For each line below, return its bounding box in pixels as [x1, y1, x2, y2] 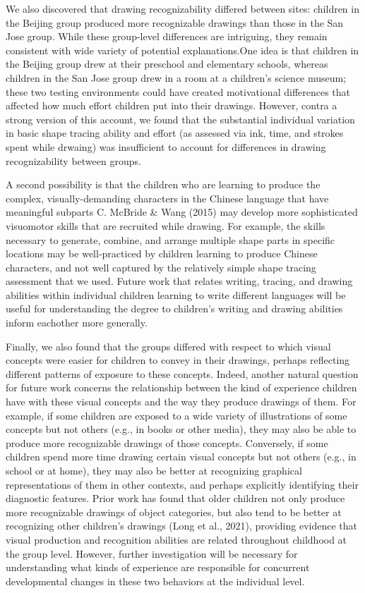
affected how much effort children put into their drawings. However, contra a [6, 98, 337, 113]
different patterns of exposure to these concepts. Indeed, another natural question [6, 366, 359, 381]
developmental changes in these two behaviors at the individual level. [6, 573, 305, 588]
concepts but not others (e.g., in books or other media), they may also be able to [6, 422, 357, 436]
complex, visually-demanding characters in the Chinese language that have [6, 190, 329, 205]
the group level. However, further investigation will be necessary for [6, 546, 298, 561]
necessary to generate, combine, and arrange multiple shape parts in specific [6, 232, 335, 247]
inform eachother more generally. [6, 315, 148, 330]
